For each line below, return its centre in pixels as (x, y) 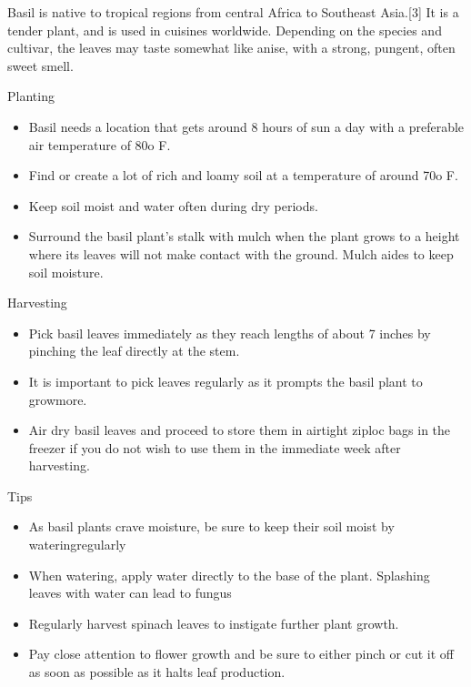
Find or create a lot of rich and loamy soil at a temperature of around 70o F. (243, 175)
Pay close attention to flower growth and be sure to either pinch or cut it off (241, 654)
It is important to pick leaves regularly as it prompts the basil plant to (225, 381)
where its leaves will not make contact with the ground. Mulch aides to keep (241, 253)
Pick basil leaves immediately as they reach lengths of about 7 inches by (230, 333)
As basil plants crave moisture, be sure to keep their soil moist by (211, 526)
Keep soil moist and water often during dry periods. (173, 205)
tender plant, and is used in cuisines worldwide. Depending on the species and (225, 30)
